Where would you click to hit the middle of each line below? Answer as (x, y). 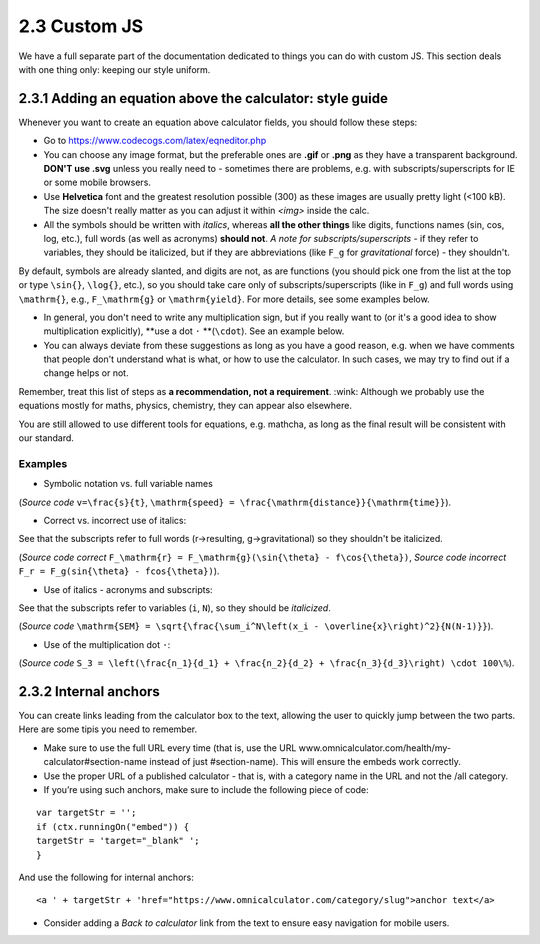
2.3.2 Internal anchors (89, 691)
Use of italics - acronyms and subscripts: (128, 589)
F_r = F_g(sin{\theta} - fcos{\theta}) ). (119, 571)
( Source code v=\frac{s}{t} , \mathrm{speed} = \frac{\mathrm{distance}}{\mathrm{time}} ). (235, 502)
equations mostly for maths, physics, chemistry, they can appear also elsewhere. (185, 406)
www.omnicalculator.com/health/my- (375, 747)
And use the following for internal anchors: (106, 877)
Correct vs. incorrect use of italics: (115, 520)
